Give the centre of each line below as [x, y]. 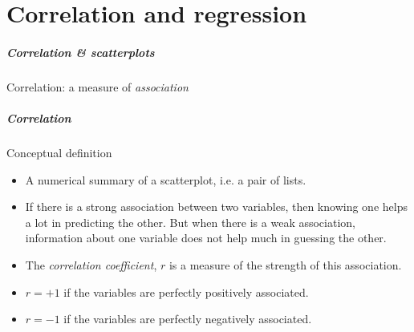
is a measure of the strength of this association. [285, 265]
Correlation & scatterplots [81, 52]
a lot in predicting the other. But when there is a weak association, [190, 222]
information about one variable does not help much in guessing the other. [206, 238]
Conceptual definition [59, 153]
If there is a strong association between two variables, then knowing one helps [216, 206]
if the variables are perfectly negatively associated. [188, 319]
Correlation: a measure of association [97, 86]
